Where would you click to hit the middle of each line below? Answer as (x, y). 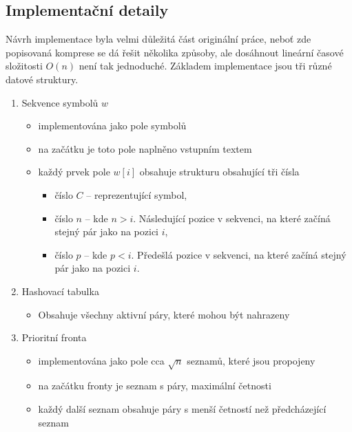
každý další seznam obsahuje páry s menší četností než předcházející (182, 409)
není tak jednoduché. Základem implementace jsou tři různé (205, 66)
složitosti (24, 66)
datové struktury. (42, 79)
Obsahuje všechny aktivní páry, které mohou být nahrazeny (164, 314)
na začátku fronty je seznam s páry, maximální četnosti (155, 386)
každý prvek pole (74, 172)
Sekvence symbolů (60, 102)
